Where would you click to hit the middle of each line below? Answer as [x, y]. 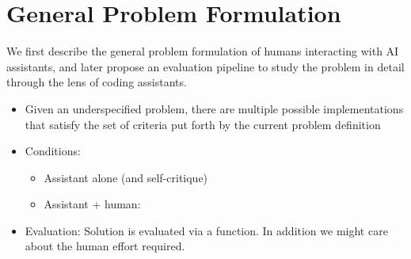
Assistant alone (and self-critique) [126, 177]
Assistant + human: [92, 204]
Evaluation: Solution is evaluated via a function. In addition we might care [206, 230]
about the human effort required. [105, 246]
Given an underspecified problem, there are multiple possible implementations [214, 108]
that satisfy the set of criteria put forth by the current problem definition [203, 124]
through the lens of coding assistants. [97, 82]
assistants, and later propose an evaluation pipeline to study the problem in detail [205, 66]
